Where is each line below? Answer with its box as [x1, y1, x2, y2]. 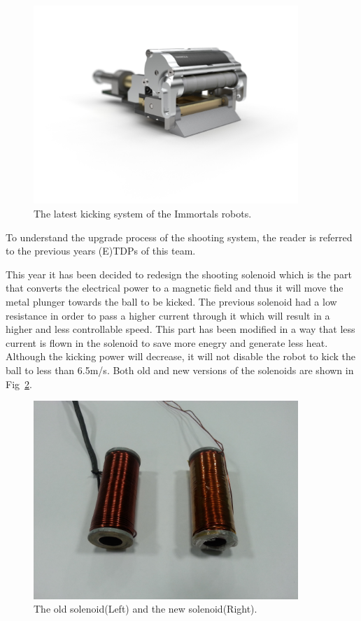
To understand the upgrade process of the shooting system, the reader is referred [6, 229, 353, 244]
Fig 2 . [6, 376, 32, 391]
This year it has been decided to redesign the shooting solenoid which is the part [6, 266, 352, 281]
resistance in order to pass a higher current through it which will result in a [6, 308, 330, 322]
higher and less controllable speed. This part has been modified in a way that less [6, 322, 355, 336]
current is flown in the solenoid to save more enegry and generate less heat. [6, 335, 328, 350]
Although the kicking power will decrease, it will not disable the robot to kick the [6, 349, 355, 364]
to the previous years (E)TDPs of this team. [6, 243, 196, 258]
